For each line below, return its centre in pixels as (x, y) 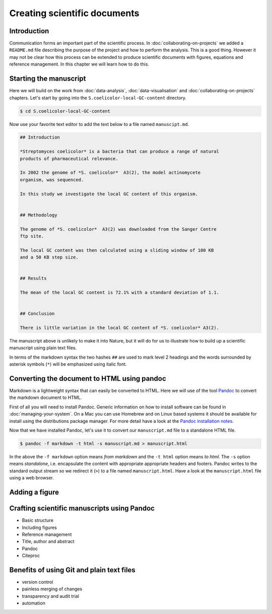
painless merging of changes (52, 589)
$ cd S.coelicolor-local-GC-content (65, 111)
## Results (33, 279)
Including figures (40, 527)
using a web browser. (31, 478)
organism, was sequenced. (52, 180)
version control (38, 582)
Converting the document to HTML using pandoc (88, 379)
